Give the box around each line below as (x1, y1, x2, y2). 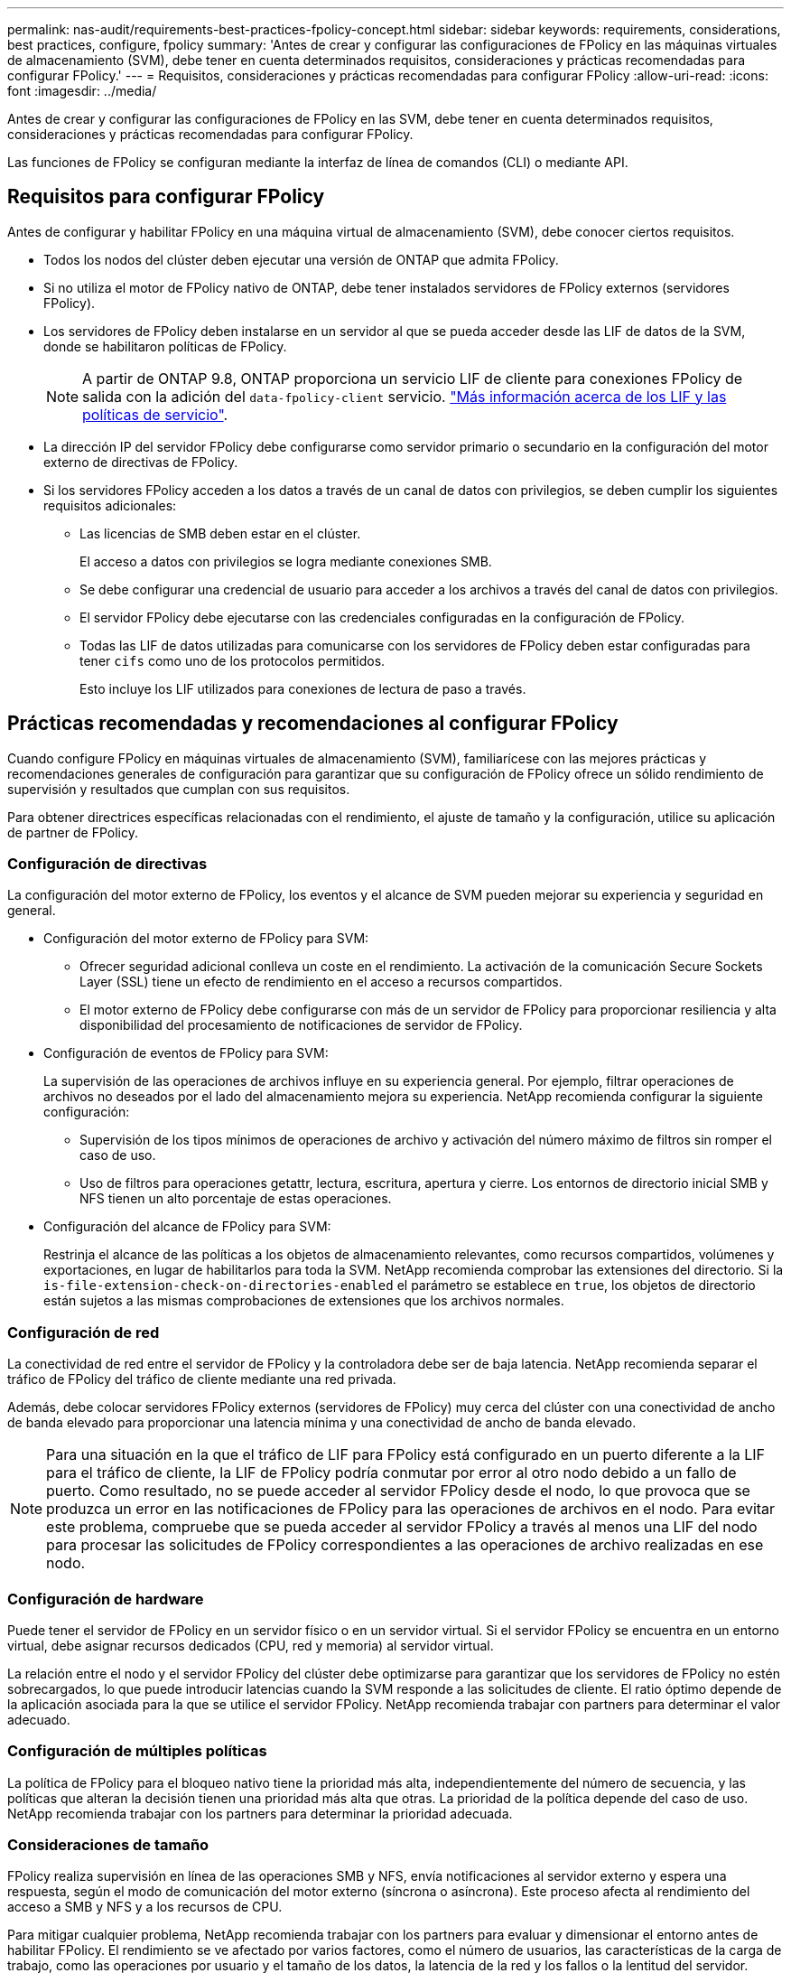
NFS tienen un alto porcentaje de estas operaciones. (79, 1191, 392, 1207)
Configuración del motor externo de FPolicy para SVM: (43, 930, 369, 947)
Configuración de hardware (7, 1589, 204, 1608)
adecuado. (7, 1711, 70, 1727)
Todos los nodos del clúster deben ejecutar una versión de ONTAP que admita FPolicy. (43, 251, 559, 267)
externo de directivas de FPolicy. (43, 454, 238, 470)
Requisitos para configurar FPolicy (7, 185, 325, 209)
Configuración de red (7, 1323, 160, 1342)
